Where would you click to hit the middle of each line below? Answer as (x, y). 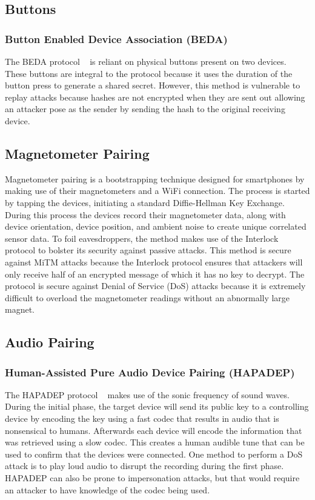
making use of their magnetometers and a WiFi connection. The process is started (157, 191)
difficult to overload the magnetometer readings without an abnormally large (148, 297)
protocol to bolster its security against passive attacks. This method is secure (148, 250)
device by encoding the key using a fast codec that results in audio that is (142, 418)
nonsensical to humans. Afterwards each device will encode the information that (154, 430)
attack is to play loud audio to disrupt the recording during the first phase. (144, 466)
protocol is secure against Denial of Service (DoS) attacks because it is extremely (155, 286)
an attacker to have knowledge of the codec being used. (108, 489)
